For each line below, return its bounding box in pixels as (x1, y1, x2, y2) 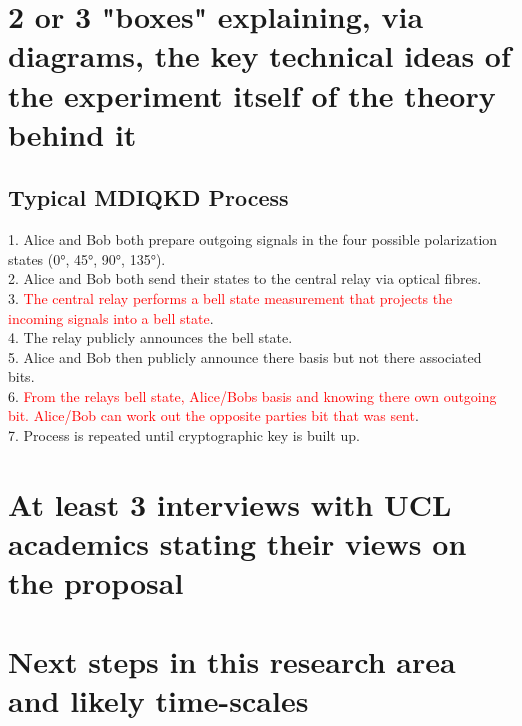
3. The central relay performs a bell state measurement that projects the (8, 287, 453, 308)
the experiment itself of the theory (8, 74, 496, 115)
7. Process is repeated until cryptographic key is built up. (8, 425, 360, 446)
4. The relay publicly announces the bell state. (8, 327, 293, 348)
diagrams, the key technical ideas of (8, 35, 511, 76)
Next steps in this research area (8, 640, 456, 681)
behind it (8, 113, 137, 154)
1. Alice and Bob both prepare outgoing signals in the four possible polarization (8, 229, 498, 250)
